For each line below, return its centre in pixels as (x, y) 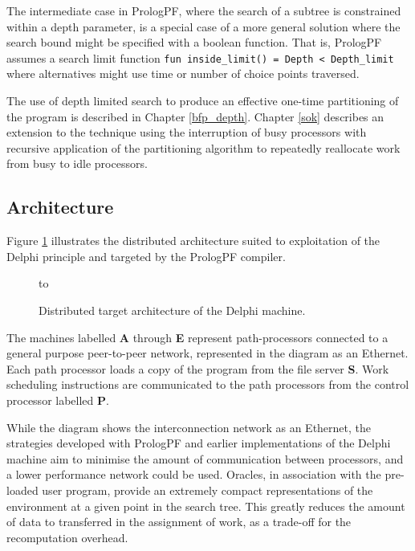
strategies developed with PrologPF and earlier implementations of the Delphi (199, 443)
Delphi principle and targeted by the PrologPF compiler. (146, 256)
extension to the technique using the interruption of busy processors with (187, 132)
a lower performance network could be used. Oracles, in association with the (194, 474)
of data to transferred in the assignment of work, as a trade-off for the (179, 522)
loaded (22, 490)
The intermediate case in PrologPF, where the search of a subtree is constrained (204, 10)
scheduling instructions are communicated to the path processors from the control (208, 384)
